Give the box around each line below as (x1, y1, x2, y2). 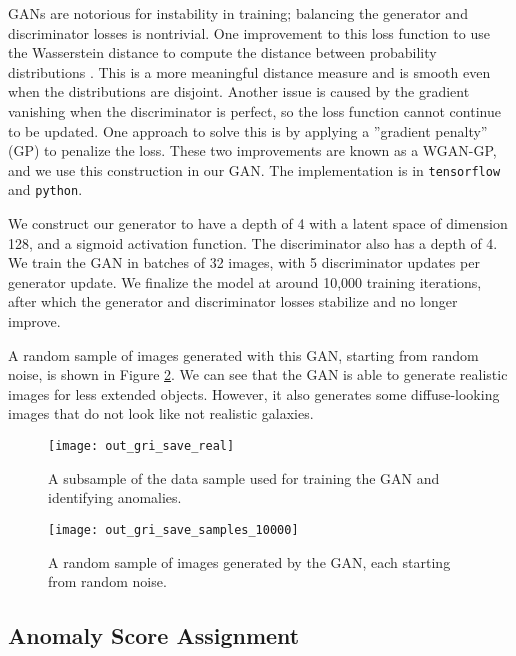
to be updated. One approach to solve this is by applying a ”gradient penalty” (8, 120, 488, 141)
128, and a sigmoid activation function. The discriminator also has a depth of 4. (8, 232, 498, 253)
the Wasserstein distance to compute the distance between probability (8, 42, 437, 63)
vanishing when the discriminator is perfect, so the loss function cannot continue (8, 100, 501, 121)
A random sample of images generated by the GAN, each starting (48, 551, 451, 572)
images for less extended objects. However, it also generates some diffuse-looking (8, 383, 500, 404)
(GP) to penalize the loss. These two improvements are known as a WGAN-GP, (8, 140, 497, 161)
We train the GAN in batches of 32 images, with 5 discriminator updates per (8, 252, 480, 273)
